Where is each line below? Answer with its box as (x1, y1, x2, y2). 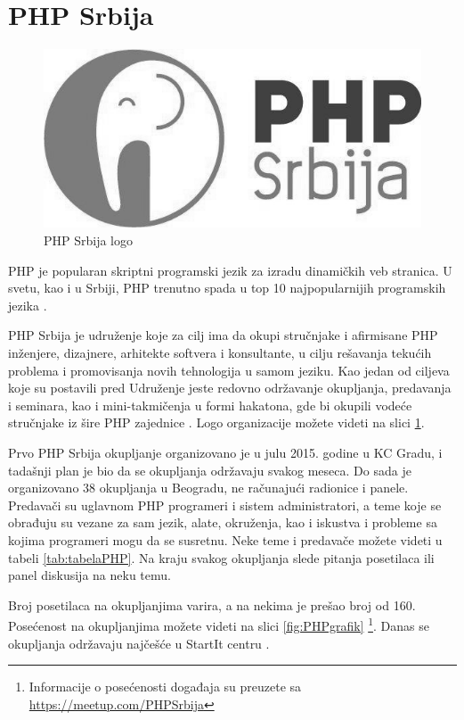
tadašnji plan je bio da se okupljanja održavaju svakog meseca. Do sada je (8, 460, 411, 479)
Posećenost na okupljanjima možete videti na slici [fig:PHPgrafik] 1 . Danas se (8, 614, 429, 634)
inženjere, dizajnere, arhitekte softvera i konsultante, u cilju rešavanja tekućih (8, 343, 432, 361)
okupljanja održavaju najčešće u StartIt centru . (8, 633, 270, 652)
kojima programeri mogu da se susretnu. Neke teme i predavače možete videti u (8, 530, 443, 549)
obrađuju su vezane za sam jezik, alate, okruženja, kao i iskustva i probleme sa (8, 513, 437, 532)
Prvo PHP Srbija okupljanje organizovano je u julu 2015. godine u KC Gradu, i (8, 443, 443, 461)
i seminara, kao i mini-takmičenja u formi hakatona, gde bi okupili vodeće (8, 395, 412, 414)
